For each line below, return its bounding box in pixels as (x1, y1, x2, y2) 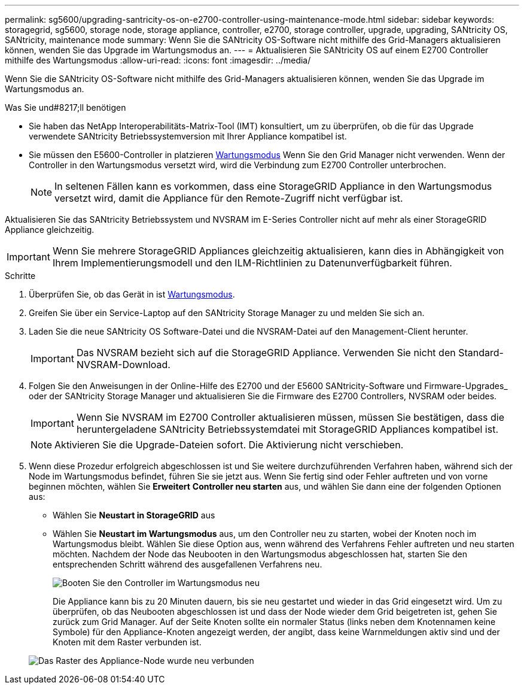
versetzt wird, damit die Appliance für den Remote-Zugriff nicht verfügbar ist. (54, 192, 403, 204)
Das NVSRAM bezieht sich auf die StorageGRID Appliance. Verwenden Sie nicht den (76, 347, 456, 359)
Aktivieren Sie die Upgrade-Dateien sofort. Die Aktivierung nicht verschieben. (54, 439, 404, 451)
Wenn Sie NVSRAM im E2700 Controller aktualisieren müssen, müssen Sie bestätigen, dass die (76, 411, 505, 423)
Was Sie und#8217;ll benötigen (5, 102, 126, 113)
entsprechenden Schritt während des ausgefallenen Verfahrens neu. (53, 559, 322, 569)
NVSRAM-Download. (76, 359, 170, 371)
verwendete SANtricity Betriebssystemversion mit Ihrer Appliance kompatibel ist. (29, 131, 347, 141)
